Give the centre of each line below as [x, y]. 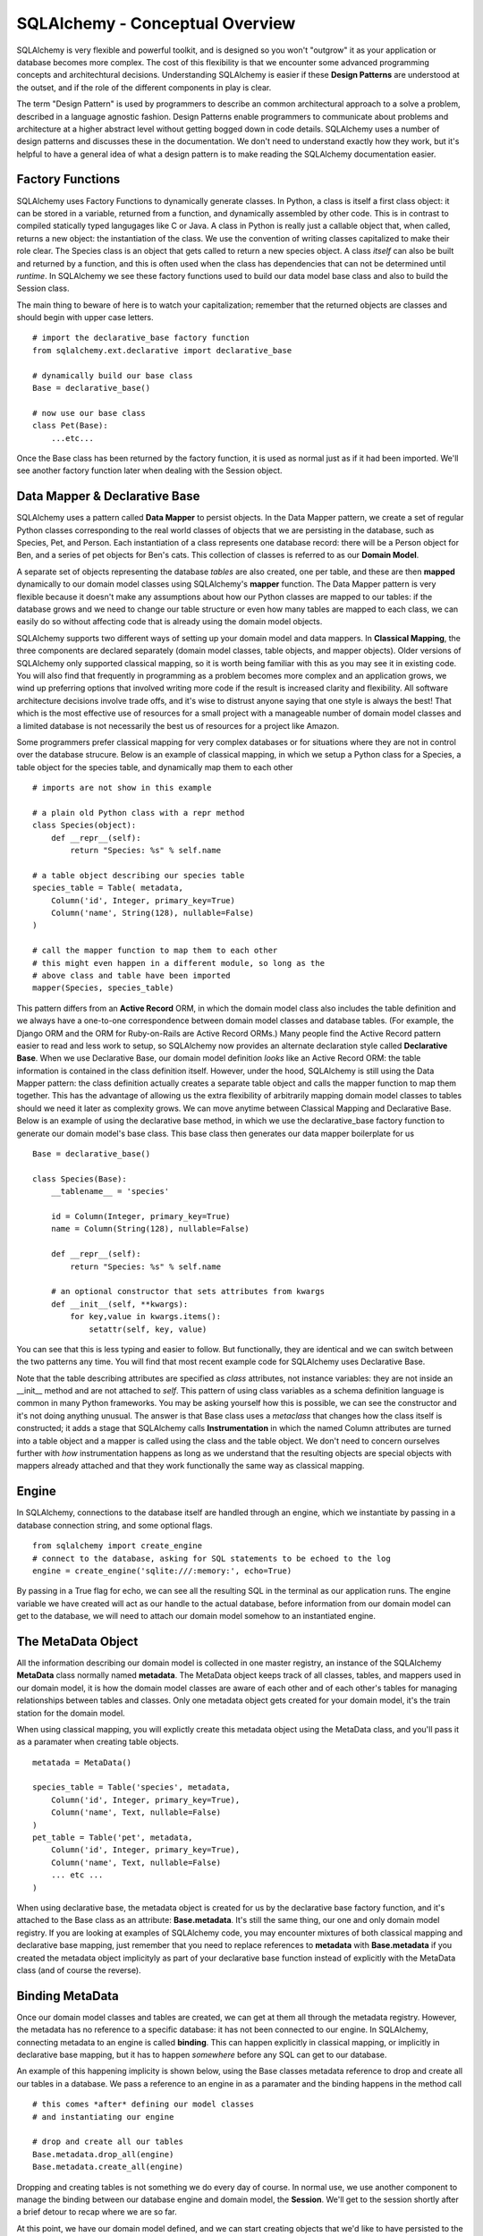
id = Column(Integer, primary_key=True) [141, 1216]
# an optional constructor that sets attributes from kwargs [188, 1292]
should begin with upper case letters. [85, 318]
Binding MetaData [68, 1996]
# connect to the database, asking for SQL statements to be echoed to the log [212, 1558]
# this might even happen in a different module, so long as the [179, 963]
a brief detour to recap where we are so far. [97, 2212]
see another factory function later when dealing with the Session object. [149, 470]
